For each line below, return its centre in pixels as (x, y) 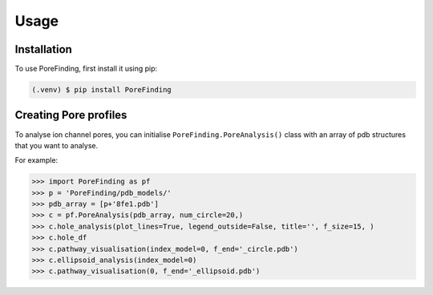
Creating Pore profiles (71, 115)
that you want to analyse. (57, 145)
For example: (36, 160)
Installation (43, 49)
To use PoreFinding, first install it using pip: (86, 69)
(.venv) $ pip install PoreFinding (101, 90)
